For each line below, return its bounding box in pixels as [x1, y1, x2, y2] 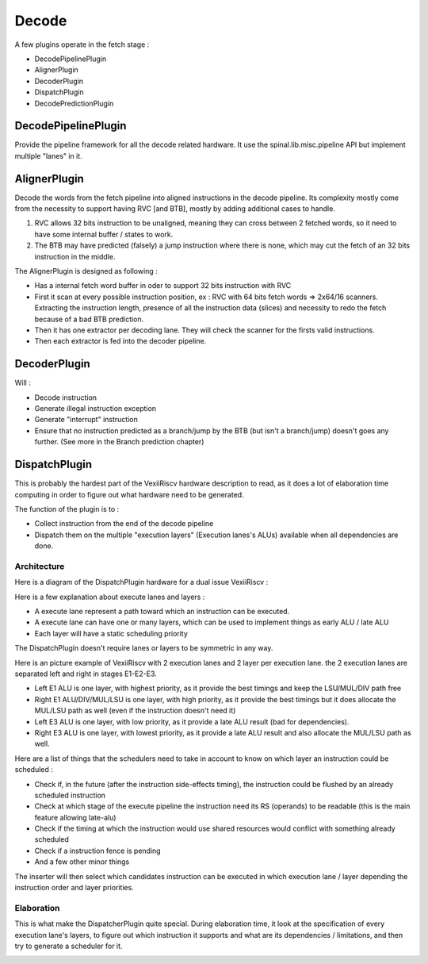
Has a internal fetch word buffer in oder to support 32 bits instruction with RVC [34, 281, 292, 290]
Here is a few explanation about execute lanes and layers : [14, 592, 205, 601]
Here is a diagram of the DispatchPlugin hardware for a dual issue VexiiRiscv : [14, 578, 269, 587]
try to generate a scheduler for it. [14, 941, 123, 951]
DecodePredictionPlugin [34, 98, 114, 108]
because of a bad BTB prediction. [34, 314, 144, 324]
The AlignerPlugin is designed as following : [14, 267, 158, 276]
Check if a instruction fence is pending [34, 846, 162, 855]
